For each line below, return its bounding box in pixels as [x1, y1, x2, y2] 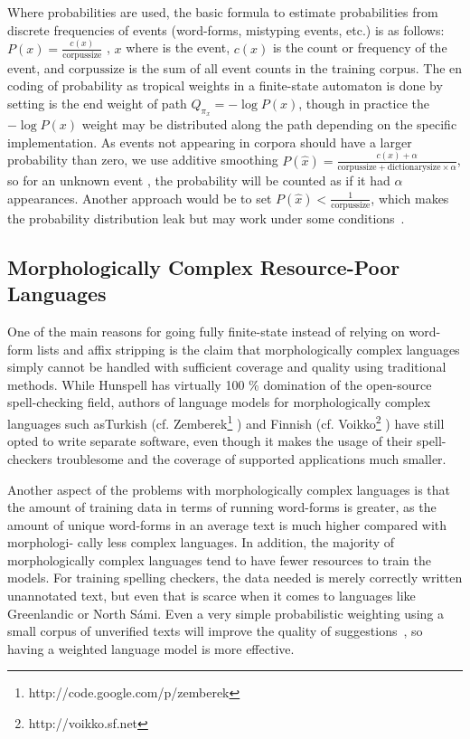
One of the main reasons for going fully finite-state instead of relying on [7, 322, 405, 341]
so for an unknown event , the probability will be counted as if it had [7, 171, 390, 190]
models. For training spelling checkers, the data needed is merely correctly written [7, 568, 463, 587]
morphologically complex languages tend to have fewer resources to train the [7, 550, 432, 569]
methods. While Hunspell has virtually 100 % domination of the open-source [7, 374, 432, 393]
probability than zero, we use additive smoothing [7, 150, 278, 169]
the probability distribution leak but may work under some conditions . [7, 208, 405, 227]
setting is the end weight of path [7, 94, 187, 112]
